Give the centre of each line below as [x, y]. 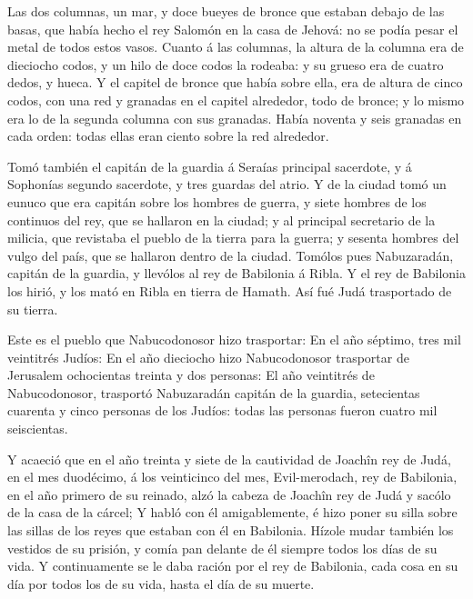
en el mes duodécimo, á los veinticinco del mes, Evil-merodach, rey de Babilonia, [232, 477]
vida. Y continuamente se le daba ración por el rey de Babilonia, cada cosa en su [233, 566]
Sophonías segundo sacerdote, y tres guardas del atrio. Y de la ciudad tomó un [227, 184]
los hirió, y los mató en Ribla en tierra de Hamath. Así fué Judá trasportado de [230, 290]
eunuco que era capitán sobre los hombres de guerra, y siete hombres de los [217, 201]
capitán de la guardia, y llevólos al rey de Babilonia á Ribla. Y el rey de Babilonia [237, 273]
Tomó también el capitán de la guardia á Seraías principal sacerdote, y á [210, 166]
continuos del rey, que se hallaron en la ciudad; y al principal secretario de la [221, 220]
